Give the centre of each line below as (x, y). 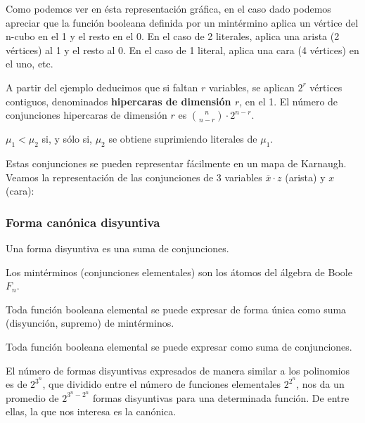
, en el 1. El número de (289, 101)
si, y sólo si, (67, 139)
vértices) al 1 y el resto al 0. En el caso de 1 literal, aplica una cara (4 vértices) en (182, 50)
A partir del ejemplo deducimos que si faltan (102, 87)
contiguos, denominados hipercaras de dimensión (119, 101)
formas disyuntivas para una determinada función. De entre (221, 397)
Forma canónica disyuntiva (83, 222)
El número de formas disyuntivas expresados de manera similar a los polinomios (178, 370)
